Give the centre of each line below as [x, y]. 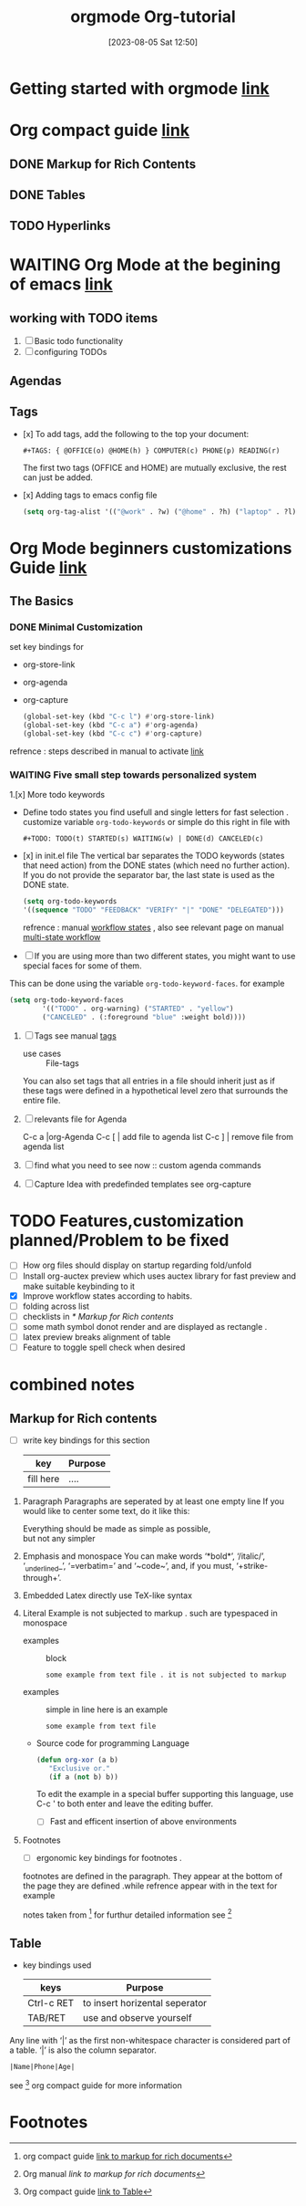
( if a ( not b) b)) [83, 1777]
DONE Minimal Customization [76, 627]
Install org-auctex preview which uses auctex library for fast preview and [159, 1276]
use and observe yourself [138, 2018]
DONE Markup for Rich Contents [103, 164]
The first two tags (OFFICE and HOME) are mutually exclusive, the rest [154, 467]
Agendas [36, 381]
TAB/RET [46, 2018]
